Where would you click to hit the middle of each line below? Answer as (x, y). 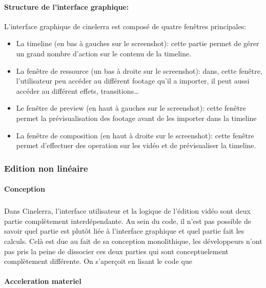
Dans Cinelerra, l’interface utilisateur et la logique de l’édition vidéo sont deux (127, 211)
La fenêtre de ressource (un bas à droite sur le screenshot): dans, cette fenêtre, (139, 70)
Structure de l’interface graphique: (67, 6)
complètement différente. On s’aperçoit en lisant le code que (98, 261)
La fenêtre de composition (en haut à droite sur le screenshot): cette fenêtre (135, 135)
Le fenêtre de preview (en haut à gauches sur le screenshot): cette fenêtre (131, 108)
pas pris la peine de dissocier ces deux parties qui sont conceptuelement (116, 251)
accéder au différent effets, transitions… (77, 90)
